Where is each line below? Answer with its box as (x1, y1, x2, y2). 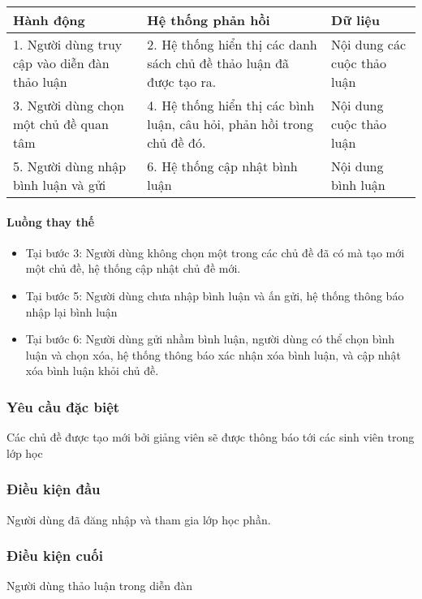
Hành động (13, 11, 85, 29)
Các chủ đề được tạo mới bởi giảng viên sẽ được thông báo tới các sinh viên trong (6, 429, 415, 446)
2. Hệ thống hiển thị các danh (147, 35, 317, 54)
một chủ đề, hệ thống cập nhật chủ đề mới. (25, 260, 241, 277)
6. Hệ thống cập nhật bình (147, 157, 298, 175)
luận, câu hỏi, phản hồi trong (147, 114, 313, 133)
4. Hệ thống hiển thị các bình (147, 96, 315, 114)
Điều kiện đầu (6, 479, 101, 499)
